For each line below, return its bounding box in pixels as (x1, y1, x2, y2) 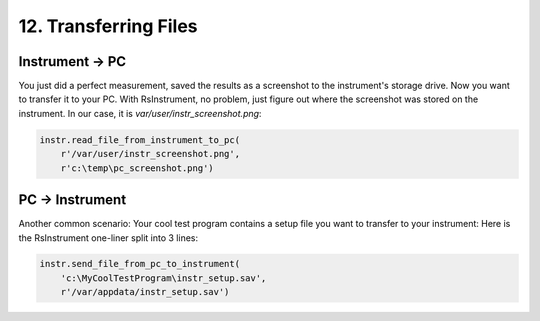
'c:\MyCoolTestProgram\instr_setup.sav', (60, 272, 267, 284)
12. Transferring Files (18, 15, 198, 37)
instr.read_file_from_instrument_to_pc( (39, 134, 240, 145)
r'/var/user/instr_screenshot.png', (60, 148, 240, 160)
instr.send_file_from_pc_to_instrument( (39, 258, 240, 270)
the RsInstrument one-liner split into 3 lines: (18, 231, 199, 244)
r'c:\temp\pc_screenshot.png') (60, 162, 214, 174)
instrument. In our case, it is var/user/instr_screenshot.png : (18, 107, 262, 119)
